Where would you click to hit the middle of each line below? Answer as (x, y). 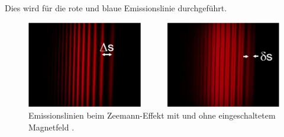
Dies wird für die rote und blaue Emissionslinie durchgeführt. (116, 8)
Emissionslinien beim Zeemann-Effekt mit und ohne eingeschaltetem (152, 115)
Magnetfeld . (51, 127)
